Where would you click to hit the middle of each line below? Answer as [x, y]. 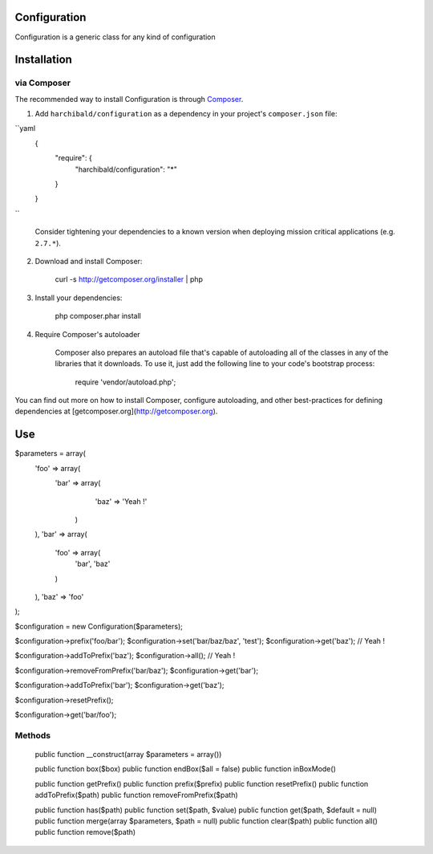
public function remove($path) [85, 832]
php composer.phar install [98, 316]
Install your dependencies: [79, 298]
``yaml [25, 128]
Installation [43, 60]
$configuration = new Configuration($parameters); [99, 626]
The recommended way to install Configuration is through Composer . [129, 99]
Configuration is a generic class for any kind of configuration [115, 37]
